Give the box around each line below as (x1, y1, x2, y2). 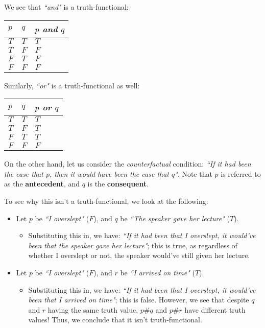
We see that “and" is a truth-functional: (4, 2, 129, 12)
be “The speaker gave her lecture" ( (120, 213, 230, 223)
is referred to (221, 168, 261, 179)
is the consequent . (87, 178, 149, 189)
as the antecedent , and (4, 178, 80, 189)
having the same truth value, (47, 304, 138, 315)
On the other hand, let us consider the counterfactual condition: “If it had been (4, 158, 251, 169)
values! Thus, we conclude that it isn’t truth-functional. (28, 314, 202, 325)
